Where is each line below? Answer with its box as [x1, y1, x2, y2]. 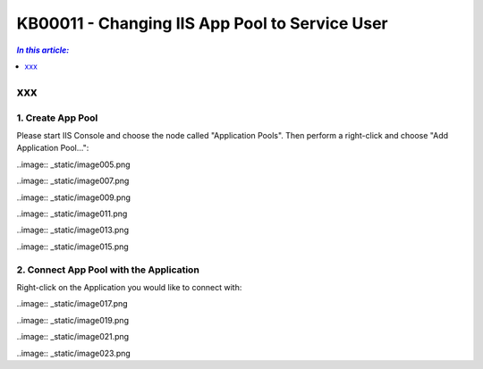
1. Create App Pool [16, 112, 98, 124]
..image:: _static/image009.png [16, 192, 131, 203]
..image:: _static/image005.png [16, 159, 131, 170]
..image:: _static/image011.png [16, 208, 128, 219]
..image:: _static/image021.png [16, 331, 130, 342]
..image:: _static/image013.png [16, 224, 130, 236]
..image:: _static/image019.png [16, 314, 130, 325]
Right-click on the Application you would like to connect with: [16, 281, 242, 292]
